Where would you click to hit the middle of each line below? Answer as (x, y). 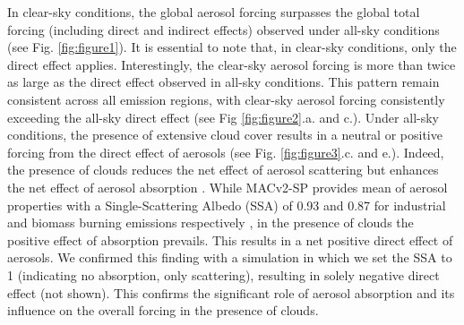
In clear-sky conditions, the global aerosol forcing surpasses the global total (214, 12)
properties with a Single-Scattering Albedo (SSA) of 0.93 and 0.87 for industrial (227, 205)
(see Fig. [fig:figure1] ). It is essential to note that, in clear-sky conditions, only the (232, 47)
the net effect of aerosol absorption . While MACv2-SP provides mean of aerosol (228, 187)
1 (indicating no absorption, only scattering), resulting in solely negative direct (223, 274)
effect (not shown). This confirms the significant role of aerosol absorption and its (231, 292)
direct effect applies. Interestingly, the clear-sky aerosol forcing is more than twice (232, 64)
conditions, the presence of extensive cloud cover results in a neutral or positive (225, 135)
